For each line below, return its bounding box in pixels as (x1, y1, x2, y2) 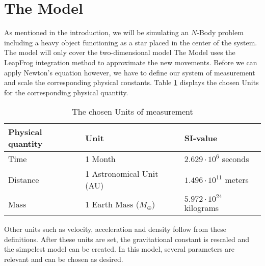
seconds (222, 153, 249, 165)
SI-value (184, 131, 218, 144)
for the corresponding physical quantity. (4, 87, 128, 97)
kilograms (184, 202, 219, 214)
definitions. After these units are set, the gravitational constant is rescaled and (4, 233, 249, 244)
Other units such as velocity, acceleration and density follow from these (4, 224, 227, 234)
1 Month (85, 153, 116, 165)
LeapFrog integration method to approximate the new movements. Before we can (4, 57, 257, 67)
